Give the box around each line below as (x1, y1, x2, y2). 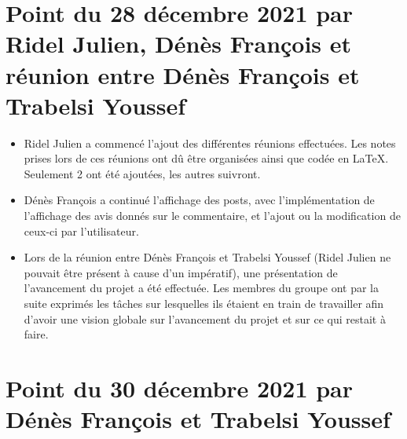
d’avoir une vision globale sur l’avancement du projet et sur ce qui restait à (24, 310, 386, 327)
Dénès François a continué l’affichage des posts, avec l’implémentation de (24, 192, 375, 208)
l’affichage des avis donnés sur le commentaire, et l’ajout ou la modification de (24, 207, 401, 224)
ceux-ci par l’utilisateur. (24, 222, 139, 239)
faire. (24, 326, 49, 342)
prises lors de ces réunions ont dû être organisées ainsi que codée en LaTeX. (24, 150, 389, 166)
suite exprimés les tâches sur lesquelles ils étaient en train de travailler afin (24, 295, 384, 312)
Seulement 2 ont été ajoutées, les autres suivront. (24, 165, 261, 181)
